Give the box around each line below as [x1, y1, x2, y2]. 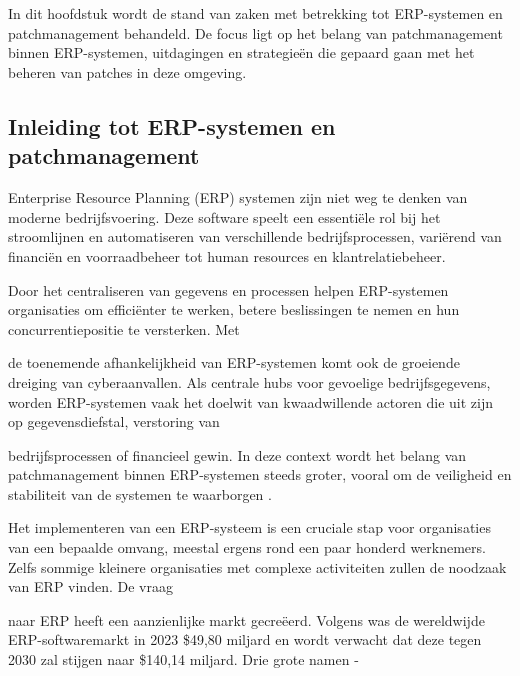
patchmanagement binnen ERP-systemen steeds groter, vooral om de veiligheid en [8, 464, 512, 485]
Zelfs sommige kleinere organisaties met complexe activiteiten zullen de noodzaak [8, 556, 507, 577]
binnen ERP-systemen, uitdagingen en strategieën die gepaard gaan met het [8, 42, 475, 63]
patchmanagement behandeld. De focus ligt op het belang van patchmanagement [8, 22, 503, 43]
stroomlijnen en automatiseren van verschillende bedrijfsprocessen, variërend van [8, 226, 502, 247]
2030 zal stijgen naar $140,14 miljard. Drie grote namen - [8, 649, 359, 670]
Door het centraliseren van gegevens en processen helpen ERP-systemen [8, 279, 449, 300]
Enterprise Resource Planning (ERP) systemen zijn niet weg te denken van [8, 187, 468, 208]
